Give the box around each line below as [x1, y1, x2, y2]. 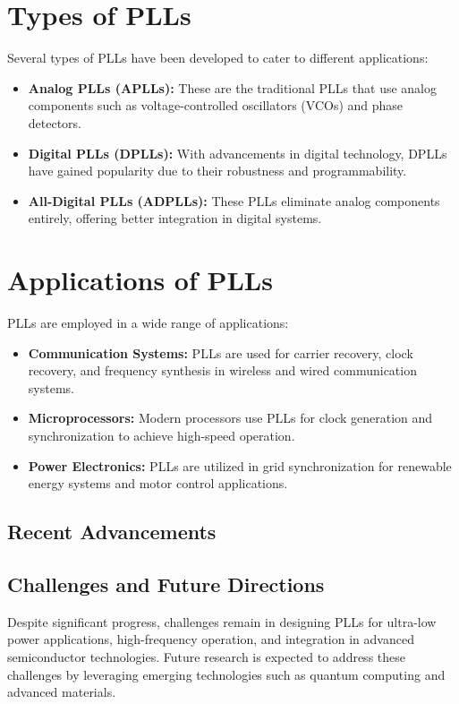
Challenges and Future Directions [7, 570, 325, 597]
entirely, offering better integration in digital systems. [28, 209, 322, 228]
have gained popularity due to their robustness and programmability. [28, 161, 407, 180]
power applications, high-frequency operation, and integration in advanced [7, 630, 414, 648]
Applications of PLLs [7, 262, 273, 298]
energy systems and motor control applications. [28, 474, 288, 493]
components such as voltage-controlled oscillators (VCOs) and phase [28, 96, 404, 115]
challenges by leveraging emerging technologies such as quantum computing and [7, 665, 446, 683]
